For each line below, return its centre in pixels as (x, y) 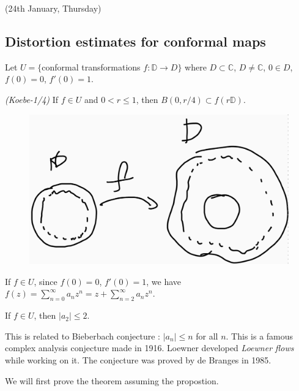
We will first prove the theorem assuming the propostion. (112, 380)
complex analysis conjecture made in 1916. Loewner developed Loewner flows (149, 348)
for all (207, 336)
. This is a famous (260, 336)
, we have (164, 281)
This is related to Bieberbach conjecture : (83, 336)
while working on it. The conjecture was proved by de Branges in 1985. (138, 360)
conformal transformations (91, 66)
